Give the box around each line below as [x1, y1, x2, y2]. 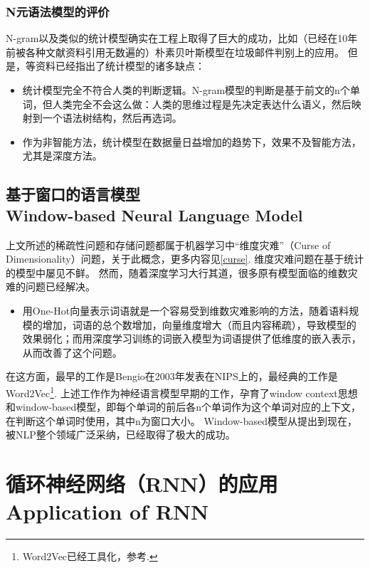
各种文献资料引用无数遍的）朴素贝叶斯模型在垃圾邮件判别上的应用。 [25, 44, 344, 59]
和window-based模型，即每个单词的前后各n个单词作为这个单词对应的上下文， [6, 399, 361, 414]
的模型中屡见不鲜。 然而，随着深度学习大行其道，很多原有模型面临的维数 [6, 265, 348, 280]
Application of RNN [6, 497, 209, 526]
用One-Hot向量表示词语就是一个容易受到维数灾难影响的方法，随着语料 [22, 303, 349, 317]
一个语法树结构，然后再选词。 [42, 110, 182, 125]
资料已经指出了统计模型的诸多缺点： [35, 58, 205, 73]
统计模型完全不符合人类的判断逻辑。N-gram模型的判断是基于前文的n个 [22, 83, 350, 97]
